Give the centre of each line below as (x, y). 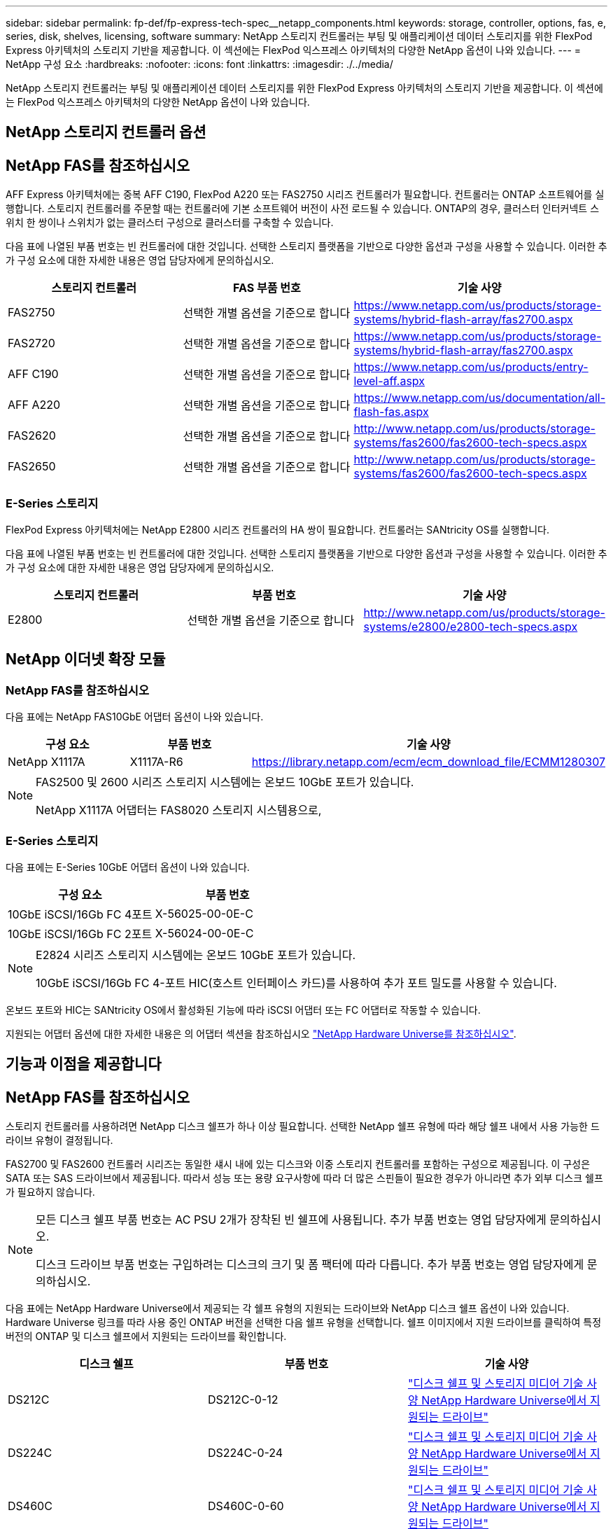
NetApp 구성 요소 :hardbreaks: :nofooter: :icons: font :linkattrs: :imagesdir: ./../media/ (199, 64)
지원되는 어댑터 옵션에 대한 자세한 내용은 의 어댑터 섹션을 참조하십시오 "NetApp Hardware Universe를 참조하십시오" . (261, 1033)
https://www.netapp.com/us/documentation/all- (479, 398)
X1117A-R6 (156, 762)
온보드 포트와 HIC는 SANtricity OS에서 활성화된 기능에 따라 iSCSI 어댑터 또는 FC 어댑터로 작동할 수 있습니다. (243, 1010)
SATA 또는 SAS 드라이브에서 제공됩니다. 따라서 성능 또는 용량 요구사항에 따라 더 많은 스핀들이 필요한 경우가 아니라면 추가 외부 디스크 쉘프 (304, 1178)
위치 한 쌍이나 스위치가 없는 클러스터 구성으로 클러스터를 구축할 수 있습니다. (170, 223)
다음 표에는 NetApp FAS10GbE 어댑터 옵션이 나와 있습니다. (135, 717)
